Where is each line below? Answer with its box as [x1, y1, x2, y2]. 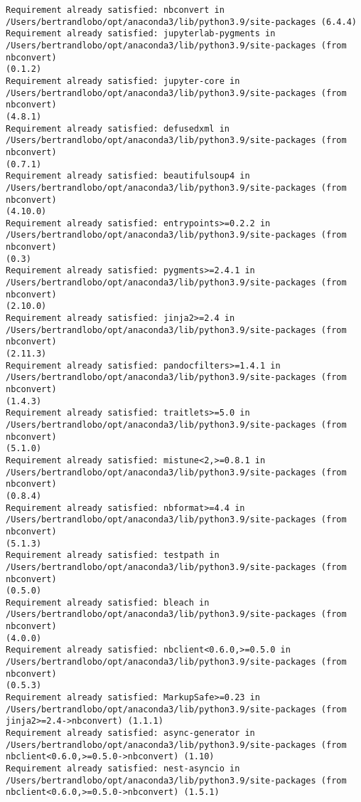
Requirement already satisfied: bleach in [6, 597, 210, 608]
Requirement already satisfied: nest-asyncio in [6, 764, 240, 774]
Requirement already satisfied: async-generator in [6, 728, 255, 739]
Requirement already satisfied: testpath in [6, 550, 220, 561]
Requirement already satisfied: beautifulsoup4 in [6, 171, 250, 181]
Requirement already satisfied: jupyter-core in [6, 75, 240, 86]
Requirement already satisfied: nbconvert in [6, 5, 225, 15]
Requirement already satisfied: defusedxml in [6, 123, 230, 134]
